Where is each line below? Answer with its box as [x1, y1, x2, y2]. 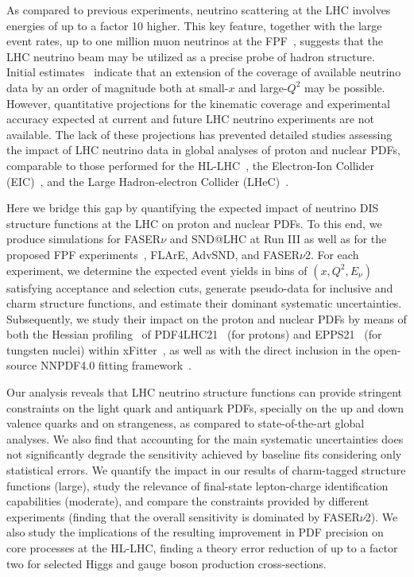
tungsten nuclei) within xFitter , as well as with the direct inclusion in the [6, 341, 370, 358]
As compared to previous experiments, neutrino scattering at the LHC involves [6, 2, 391, 17]
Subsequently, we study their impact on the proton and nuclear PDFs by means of [6, 310, 407, 327]
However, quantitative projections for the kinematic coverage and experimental [6, 95, 390, 111]
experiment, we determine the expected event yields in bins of [6, 261, 308, 278]
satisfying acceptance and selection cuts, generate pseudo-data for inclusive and [6, 279, 393, 296]
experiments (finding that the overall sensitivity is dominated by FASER [6, 508, 360, 525]
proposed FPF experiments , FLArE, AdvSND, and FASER [6, 246, 300, 262]
